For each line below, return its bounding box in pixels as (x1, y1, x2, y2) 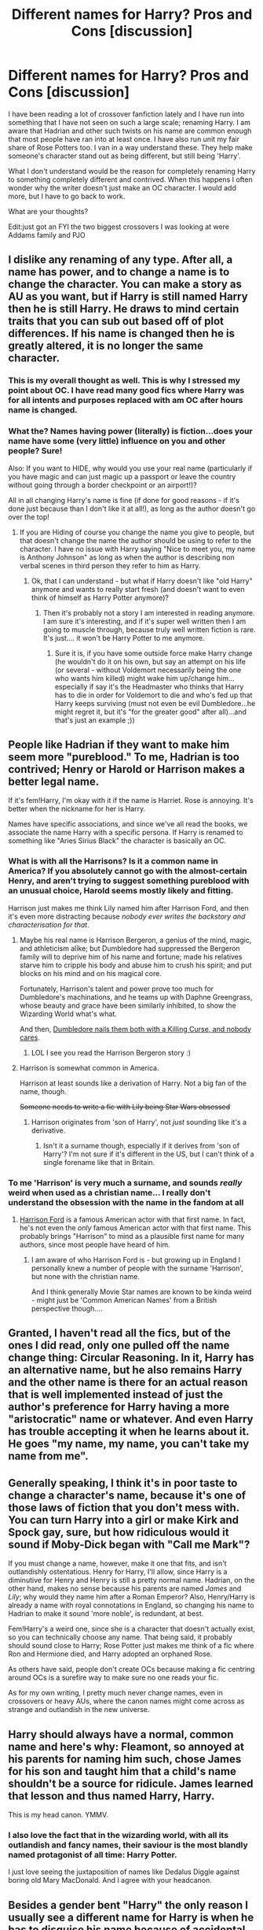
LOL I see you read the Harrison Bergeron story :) (31, 1048, 191, 1057)
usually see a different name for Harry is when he (8, 1910, 254, 1924)
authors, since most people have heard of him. (19, 1240, 170, 1249)
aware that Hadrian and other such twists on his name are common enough (8, 126, 252, 135)
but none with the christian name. (31, 1271, 140, 1281)
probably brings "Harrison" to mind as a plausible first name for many (19, 1231, 245, 1240)
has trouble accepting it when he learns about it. (8, 1425, 250, 1438)
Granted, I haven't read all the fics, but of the (8, 1326, 231, 1340)
